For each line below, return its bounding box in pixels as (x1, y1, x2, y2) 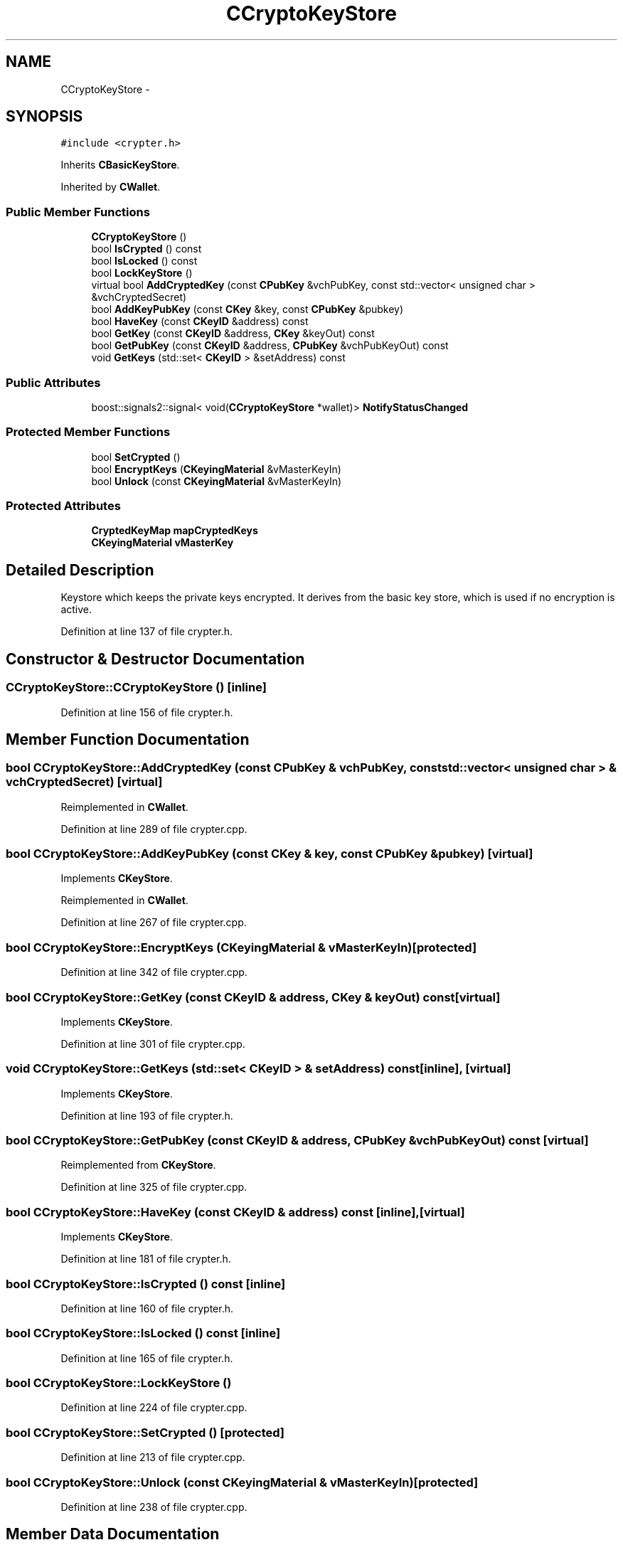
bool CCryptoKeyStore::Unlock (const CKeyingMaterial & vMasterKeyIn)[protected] (6, 1475, 479, 1490)
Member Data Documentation (6, 1525, 220, 1544)
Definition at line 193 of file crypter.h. (60, 1109, 233, 1122)
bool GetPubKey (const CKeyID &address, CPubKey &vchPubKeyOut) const (91, 339, 449, 352)
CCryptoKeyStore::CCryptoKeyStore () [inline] (6, 680, 267, 695)
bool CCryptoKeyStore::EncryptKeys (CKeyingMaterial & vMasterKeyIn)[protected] (6, 940, 477, 955)
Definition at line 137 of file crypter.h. (60, 625, 233, 638)
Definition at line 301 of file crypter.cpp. (60, 1037, 245, 1050)
